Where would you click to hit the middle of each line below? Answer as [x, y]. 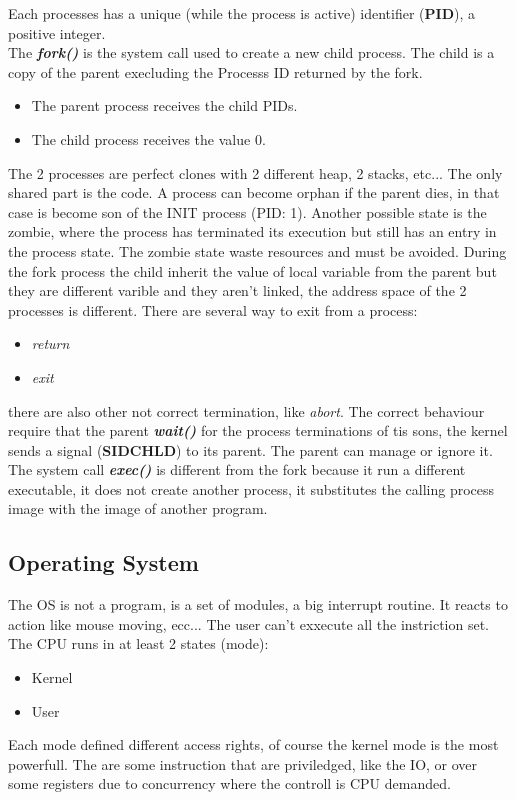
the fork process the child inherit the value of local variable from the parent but [252, 270]
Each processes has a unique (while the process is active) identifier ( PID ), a [241, 13]
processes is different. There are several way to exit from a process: [213, 309]
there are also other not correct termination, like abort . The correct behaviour [246, 410]
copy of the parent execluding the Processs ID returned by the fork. [215, 71]
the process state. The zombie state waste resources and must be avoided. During [257, 250]
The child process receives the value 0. [148, 138]
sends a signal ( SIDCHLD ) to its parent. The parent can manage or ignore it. [250, 449]
